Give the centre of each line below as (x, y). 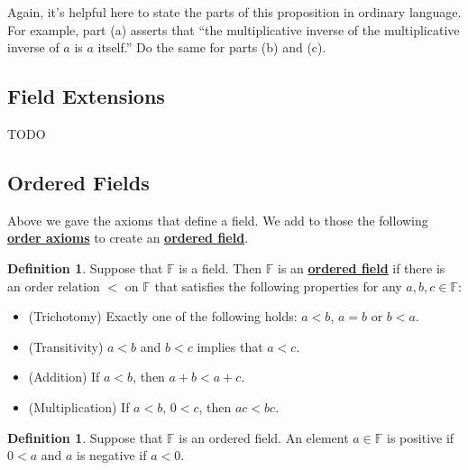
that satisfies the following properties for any (278, 286)
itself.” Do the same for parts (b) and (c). (212, 47)
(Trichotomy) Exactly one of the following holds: (163, 316)
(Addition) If (64, 377)
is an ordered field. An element (264, 437)
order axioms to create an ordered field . (128, 238)
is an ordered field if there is (362, 267)
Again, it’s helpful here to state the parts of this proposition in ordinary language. (234, 12)
